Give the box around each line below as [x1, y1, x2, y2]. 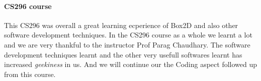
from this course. [4, 68, 56, 79]
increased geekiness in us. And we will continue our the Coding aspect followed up [4, 59, 257, 69]
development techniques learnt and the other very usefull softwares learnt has [4, 49, 242, 59]
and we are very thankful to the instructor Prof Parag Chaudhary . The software [4, 39, 250, 49]
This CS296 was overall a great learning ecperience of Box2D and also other [4, 19, 238, 30]
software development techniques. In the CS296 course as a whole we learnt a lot [4, 29, 252, 40]
